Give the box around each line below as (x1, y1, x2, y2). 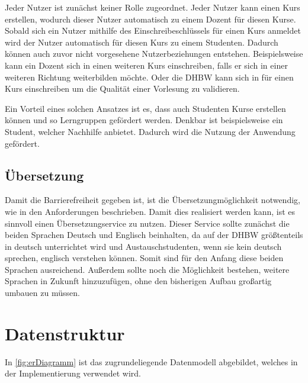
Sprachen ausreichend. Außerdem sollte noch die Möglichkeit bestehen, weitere (5, 263, 290, 275)
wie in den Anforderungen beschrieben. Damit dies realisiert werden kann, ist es (5, 205, 296, 217)
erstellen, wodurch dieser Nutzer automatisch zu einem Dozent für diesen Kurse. (5, 12, 296, 25)
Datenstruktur (5, 321, 125, 345)
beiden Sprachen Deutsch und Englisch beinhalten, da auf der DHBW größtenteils (5, 228, 303, 241)
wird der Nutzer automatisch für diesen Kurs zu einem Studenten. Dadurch (5, 36, 278, 48)
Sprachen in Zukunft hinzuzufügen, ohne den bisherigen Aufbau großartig (5, 275, 272, 287)
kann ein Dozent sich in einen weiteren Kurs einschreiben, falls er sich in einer (5, 59, 288, 71)
